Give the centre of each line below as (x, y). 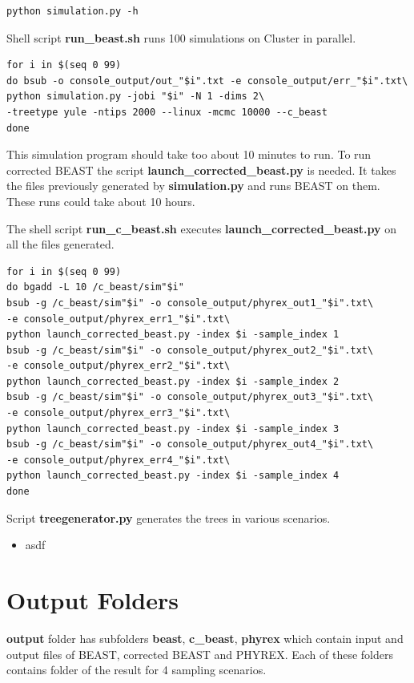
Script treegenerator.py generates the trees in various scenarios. (169, 517)
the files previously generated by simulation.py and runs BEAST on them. (193, 186)
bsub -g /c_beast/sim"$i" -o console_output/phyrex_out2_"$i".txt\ (190, 350)
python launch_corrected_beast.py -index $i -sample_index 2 (173, 381)
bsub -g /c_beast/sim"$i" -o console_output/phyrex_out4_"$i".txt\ (190, 445)
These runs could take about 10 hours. (101, 201)
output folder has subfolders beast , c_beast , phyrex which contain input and (205, 638)
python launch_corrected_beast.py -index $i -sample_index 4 (173, 476)
